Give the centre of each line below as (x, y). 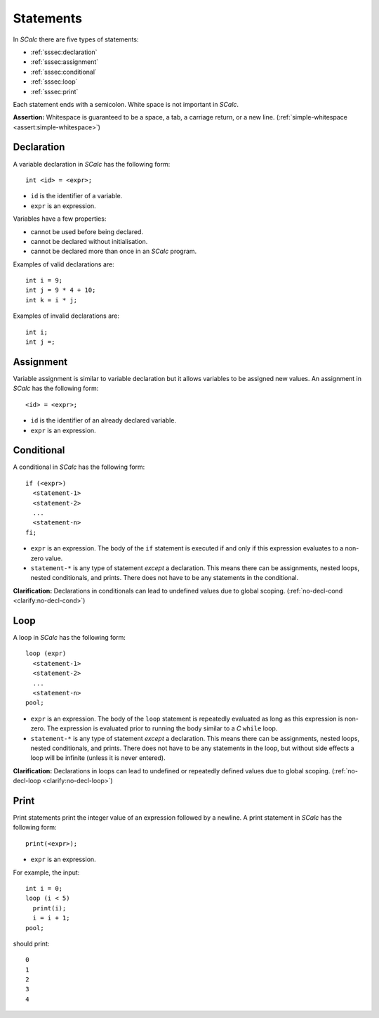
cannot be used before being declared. (87, 231)
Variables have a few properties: (60, 219)
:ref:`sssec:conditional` (64, 72)
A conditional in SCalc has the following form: (79, 467)
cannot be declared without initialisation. (89, 241)
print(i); (49, 908)
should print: (31, 943)
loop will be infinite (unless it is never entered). (98, 758)
